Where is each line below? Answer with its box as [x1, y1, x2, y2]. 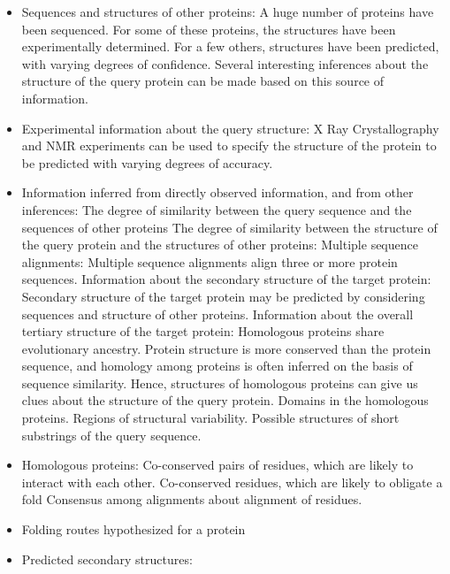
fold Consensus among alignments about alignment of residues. [21, 490, 362, 509]
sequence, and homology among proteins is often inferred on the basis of [21, 356, 413, 375]
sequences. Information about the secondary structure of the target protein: [21, 270, 431, 288]
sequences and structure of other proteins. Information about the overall [21, 304, 414, 323]
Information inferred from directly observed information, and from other [21, 183, 414, 202]
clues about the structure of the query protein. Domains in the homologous [21, 391, 429, 409]
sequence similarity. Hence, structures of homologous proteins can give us [21, 373, 418, 392]
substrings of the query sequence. [21, 425, 202, 444]
